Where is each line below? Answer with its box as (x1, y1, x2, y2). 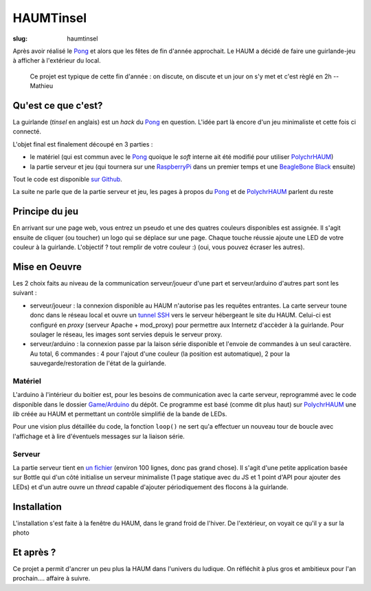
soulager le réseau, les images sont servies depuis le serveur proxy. (30, 330, 223, 339)
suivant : (12, 289, 37, 297)
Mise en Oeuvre (12, 261, 82, 272)
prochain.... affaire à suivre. (12, 574, 91, 583)
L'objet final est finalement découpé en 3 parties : (12, 140, 153, 148)
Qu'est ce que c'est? (12, 100, 103, 111)
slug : (12, 34, 27, 43)
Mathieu (30, 82, 54, 90)
